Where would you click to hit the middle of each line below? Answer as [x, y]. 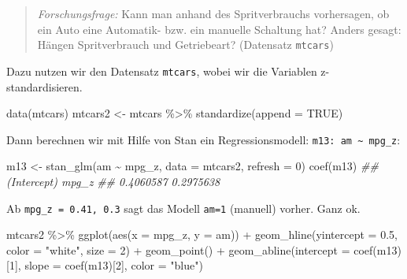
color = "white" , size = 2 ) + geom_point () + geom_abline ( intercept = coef [190, 249]
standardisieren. [44, 86]
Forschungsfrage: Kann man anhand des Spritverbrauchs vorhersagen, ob [213, 13]
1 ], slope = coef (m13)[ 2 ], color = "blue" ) [106, 265]
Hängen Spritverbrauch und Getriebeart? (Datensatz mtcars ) [185, 45]
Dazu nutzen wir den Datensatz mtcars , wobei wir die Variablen [162, 71]
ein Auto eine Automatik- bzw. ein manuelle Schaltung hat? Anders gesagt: [219, 29]
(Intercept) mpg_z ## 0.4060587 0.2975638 [113, 181]
